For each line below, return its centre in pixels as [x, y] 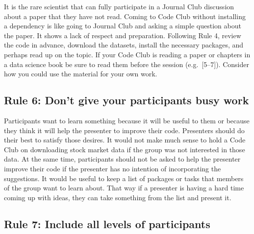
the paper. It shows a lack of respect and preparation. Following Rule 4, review [123, 35]
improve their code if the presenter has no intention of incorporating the [113, 168]
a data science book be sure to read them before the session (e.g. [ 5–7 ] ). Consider [127, 64]
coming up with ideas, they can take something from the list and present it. [118, 197]
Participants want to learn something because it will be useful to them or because [127, 120]
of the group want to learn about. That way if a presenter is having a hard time [124, 188]
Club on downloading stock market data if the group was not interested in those [125, 149]
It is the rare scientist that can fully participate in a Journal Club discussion [119, 6]
